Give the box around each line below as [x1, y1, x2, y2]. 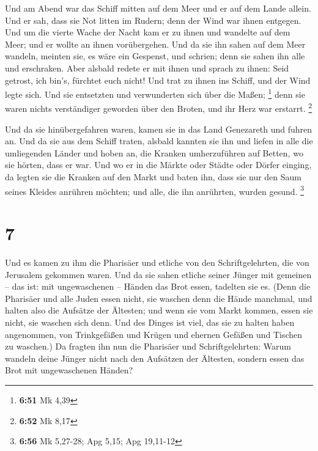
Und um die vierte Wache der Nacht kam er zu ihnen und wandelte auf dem [5, 26, 290, 38]
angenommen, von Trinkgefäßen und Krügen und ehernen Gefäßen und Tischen [5, 328, 303, 340]
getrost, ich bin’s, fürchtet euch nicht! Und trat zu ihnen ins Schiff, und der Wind [5, 73, 311, 86]
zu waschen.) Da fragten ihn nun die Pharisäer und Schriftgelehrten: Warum [5, 340, 291, 353]
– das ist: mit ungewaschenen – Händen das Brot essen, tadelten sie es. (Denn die [5, 280, 311, 293]
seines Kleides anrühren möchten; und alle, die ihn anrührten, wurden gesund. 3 [5, 183, 305, 197]
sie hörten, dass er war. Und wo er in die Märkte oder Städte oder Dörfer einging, [5, 158, 312, 171]
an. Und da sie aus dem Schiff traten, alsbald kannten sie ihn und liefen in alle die [5, 134, 313, 147]
